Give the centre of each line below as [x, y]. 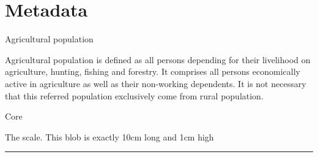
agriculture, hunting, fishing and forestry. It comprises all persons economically [153, 71]
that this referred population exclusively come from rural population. [134, 95]
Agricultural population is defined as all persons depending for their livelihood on [158, 59]
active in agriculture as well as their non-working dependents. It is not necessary [156, 83]
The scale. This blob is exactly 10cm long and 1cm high [109, 136]
